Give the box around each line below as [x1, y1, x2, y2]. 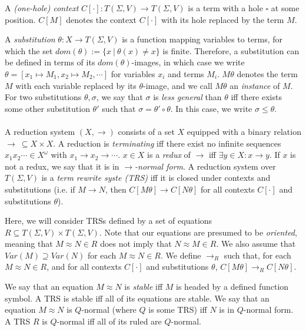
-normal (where [81, 303, 137, 316]
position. [5, 13, 36, 25]
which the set [5, 44, 53, 57]
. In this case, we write [170, 102, 252, 114]
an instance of [229, 79, 280, 91]
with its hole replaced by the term [161, 13, 284, 25]
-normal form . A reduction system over [135, 160, 276, 172]
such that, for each [224, 249, 291, 261]
